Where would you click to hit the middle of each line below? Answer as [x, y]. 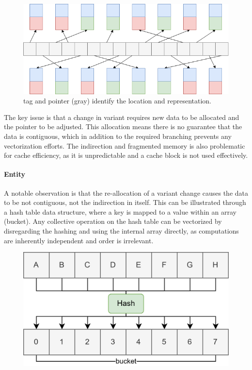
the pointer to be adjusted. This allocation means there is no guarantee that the [123, 126]
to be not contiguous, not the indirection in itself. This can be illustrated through [125, 202]
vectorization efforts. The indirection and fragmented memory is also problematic [125, 145]
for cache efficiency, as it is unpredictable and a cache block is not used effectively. [126, 155]
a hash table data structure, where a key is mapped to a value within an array [120, 211]
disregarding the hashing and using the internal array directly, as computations [121, 230]
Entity [15, 174]
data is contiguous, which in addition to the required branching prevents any [118, 136]
